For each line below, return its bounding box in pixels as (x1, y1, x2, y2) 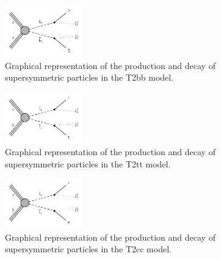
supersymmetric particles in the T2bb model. (5, 71, 174, 84)
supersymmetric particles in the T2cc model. (5, 243, 172, 255)
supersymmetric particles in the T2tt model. (5, 157, 171, 170)
